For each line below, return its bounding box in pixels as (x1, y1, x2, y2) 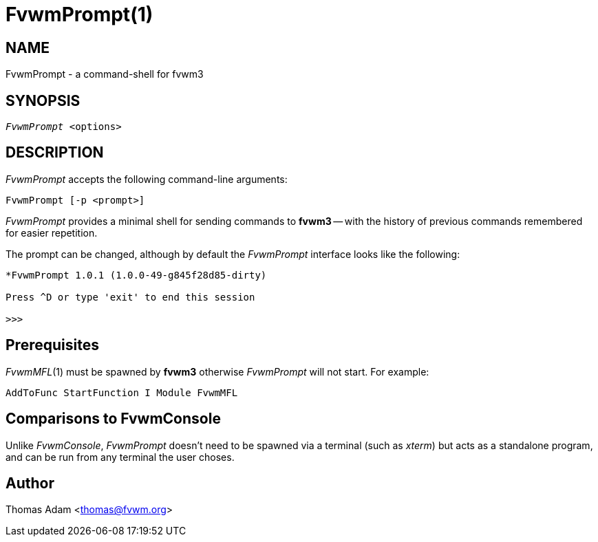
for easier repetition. (6, 226, 98, 239)
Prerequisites (6, 336, 99, 354)
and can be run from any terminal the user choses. (6, 451, 235, 463)
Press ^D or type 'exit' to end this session (6, 291, 255, 303)
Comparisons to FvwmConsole (6, 410, 221, 428)
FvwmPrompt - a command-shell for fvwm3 (6, 68, 204, 80)
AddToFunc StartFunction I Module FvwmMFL (6, 387, 238, 398)
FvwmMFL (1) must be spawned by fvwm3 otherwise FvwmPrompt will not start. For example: (6, 365, 429, 378)
